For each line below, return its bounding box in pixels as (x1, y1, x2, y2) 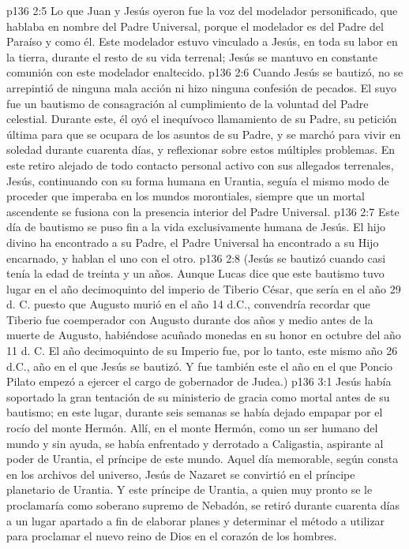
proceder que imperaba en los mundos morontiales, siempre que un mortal (6, 188, 365, 204)
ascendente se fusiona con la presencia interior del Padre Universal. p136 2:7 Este (6, 203, 400, 219)
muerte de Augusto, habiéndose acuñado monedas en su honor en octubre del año (6, 327, 401, 343)
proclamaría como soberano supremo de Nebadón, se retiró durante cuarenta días (6, 497, 400, 513)
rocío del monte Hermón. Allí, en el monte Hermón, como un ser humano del (6, 420, 378, 436)
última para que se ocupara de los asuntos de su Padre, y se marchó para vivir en (6, 125, 401, 142)
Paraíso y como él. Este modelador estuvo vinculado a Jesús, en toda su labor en (6, 33, 398, 50)
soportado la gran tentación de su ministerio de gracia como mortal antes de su (6, 388, 390, 405)
